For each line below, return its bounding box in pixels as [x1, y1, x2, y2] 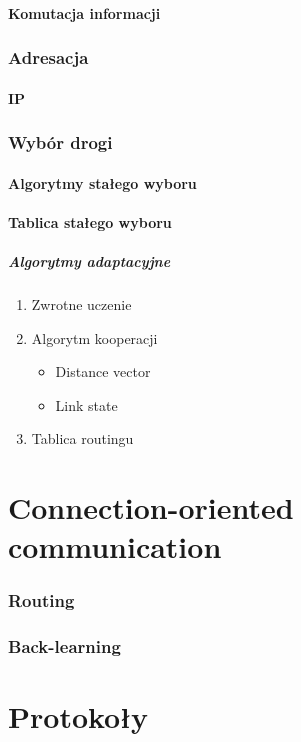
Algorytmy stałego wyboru [8, 172, 197, 193]
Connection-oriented [8, 487, 294, 528]
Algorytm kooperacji [31, 327, 158, 348]
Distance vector [55, 361, 151, 382]
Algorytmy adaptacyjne [8, 251, 171, 272]
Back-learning [8, 634, 121, 659]
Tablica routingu [31, 428, 134, 449]
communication [8, 526, 222, 567]
